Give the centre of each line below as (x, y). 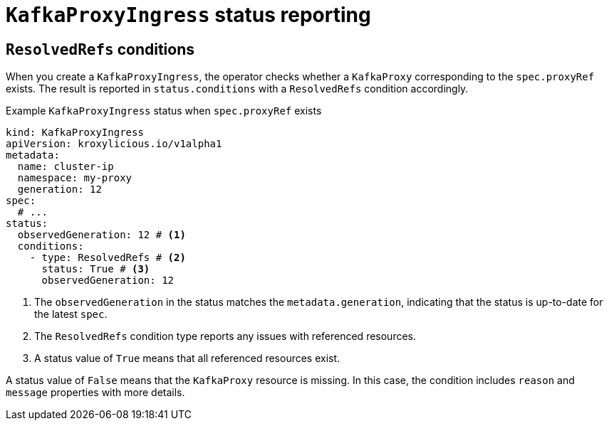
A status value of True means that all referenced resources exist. (187, 358)
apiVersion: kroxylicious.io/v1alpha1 (114, 144)
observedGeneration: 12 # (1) (101, 235)
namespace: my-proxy (75, 178)
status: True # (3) (96, 269)
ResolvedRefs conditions (100, 49)
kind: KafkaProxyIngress (75, 133)
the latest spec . (71, 314)
